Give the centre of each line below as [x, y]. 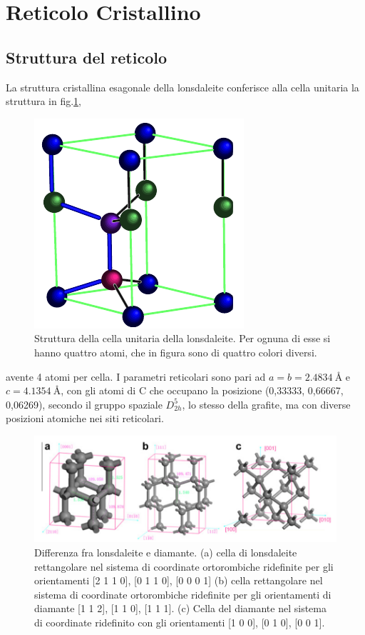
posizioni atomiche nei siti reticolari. [85, 418]
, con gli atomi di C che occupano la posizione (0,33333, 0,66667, [202, 390]
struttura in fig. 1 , [43, 101]
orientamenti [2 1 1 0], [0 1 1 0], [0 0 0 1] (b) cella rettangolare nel [179, 580]
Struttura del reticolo [87, 57]
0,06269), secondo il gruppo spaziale [84, 404]
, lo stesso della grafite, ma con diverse [266, 404]
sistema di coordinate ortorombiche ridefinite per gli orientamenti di [183, 594]
